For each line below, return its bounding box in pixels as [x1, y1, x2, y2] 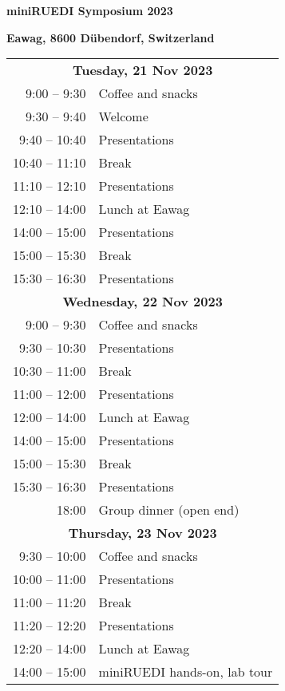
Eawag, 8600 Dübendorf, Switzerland [6, 29, 215, 45]
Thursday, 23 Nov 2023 [68, 523, 217, 543]
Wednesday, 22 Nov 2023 [62, 292, 223, 311]
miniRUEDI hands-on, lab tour [98, 662, 273, 681]
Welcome [98, 107, 148, 126]
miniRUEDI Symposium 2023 [6, 2, 173, 18]
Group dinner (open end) [98, 500, 239, 519]
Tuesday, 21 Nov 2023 [72, 61, 213, 80]
